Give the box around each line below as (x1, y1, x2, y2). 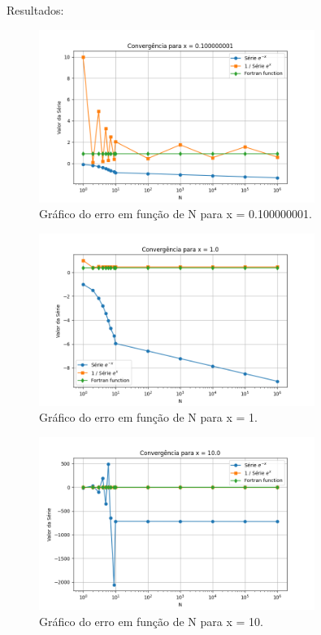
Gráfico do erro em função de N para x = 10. (39, 612, 263, 629)
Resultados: (7, 2, 64, 18)
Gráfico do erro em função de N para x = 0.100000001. (39, 205, 312, 222)
